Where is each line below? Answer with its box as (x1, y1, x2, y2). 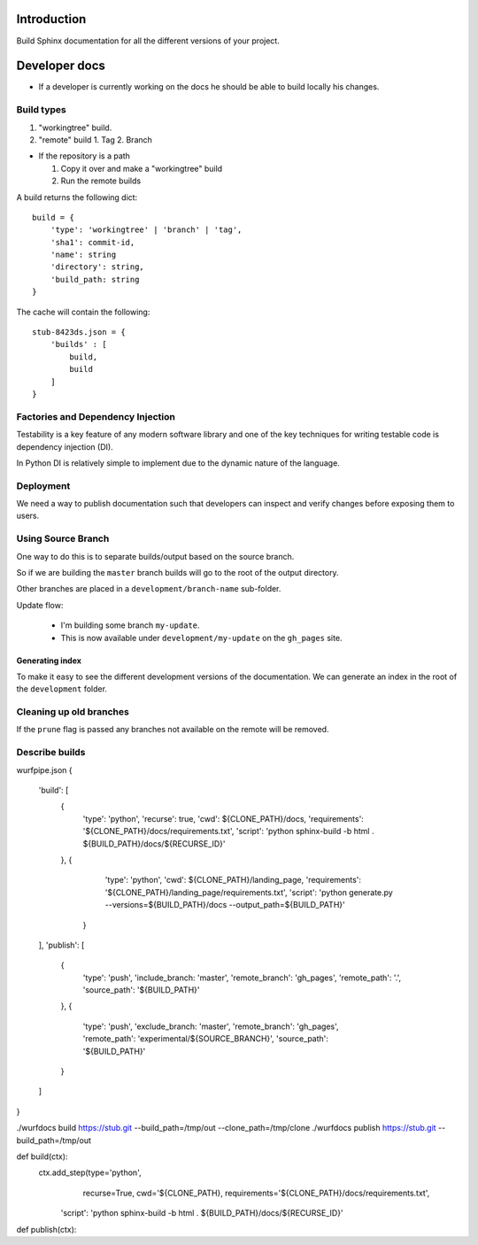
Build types (16, 104, 66, 116)
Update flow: (16, 599, 64, 610)
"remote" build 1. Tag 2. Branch (38, 134, 152, 145)
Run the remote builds (60, 175, 142, 186)
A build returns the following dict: (16, 191, 138, 203)
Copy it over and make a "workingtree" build (60, 163, 223, 174)
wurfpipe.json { (16, 764, 73, 775)
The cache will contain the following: (16, 306, 150, 317)
